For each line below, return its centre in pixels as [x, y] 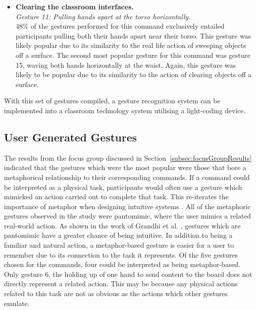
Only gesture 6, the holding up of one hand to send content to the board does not [128, 274]
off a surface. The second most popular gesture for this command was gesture [133, 55]
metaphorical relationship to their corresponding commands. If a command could [127, 177]
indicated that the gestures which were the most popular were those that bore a [125, 167]
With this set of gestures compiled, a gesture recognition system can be [112, 101]
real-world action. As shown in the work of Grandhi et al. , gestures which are [122, 225]
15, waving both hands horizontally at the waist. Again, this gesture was [126, 65]
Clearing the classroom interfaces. [75, 6]
